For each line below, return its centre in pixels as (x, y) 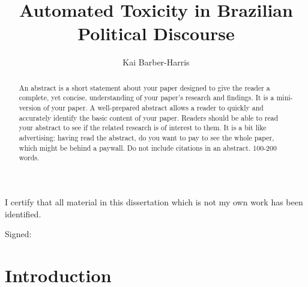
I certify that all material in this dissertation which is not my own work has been (154, 201)
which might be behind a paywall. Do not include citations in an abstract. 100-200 (148, 147)
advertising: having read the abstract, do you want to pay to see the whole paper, (146, 137)
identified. (23, 213)
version (30, 108)
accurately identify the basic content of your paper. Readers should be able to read (149, 117)
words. (29, 158)
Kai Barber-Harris (156, 62)
